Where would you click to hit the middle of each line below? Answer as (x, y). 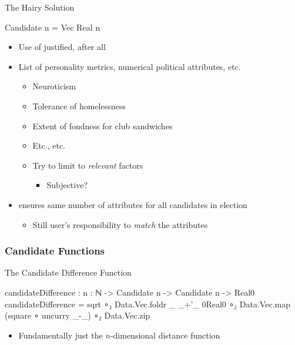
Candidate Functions (55, 251)
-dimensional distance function (165, 335)
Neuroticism (54, 86)
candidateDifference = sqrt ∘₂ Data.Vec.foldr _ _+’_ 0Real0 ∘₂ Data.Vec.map (147, 304)
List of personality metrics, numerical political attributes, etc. (130, 66)
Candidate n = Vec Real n (52, 27)
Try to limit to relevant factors (88, 165)
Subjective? (67, 185)
